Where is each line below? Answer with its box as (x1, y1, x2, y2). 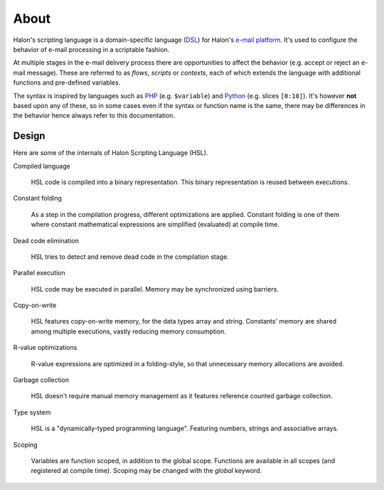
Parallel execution (13, 269, 65, 277)
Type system (13, 408, 51, 416)
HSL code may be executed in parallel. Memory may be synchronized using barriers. (31, 284, 279, 293)
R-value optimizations (13, 343, 78, 352)
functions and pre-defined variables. (13, 78, 121, 87)
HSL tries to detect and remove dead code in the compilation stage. (31, 252, 229, 261)
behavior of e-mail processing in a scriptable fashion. (13, 45, 170, 53)
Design (13, 130, 46, 142)
